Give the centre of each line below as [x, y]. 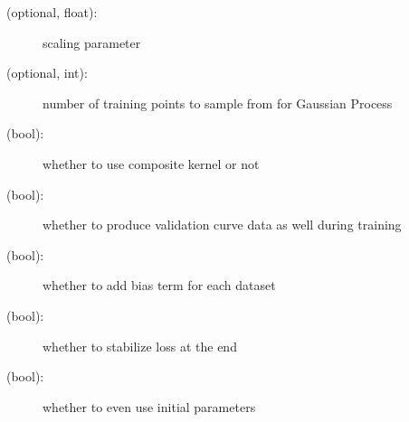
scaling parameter [92, 42]
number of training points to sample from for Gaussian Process [218, 103]
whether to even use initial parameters [149, 406]
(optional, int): [47, 73]
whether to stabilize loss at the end [140, 346]
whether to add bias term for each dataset [159, 285]
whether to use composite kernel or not [151, 163]
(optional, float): [52, 12]
